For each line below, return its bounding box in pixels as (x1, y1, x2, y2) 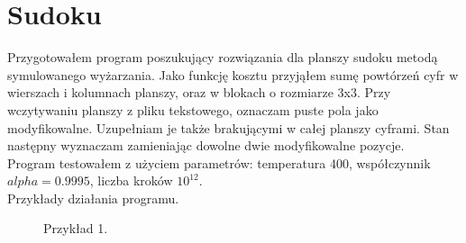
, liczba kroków (89, 171, 173, 190)
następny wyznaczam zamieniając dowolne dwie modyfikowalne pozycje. (7, 136, 405, 155)
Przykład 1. (43, 219, 108, 238)
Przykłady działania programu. (7, 188, 179, 207)
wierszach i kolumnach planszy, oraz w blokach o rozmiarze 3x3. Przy (7, 83, 391, 102)
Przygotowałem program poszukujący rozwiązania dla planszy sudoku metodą (7, 48, 438, 67)
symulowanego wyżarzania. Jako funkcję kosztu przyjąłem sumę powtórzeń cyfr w (7, 65, 459, 84)
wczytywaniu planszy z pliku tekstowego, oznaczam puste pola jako (7, 100, 379, 119)
